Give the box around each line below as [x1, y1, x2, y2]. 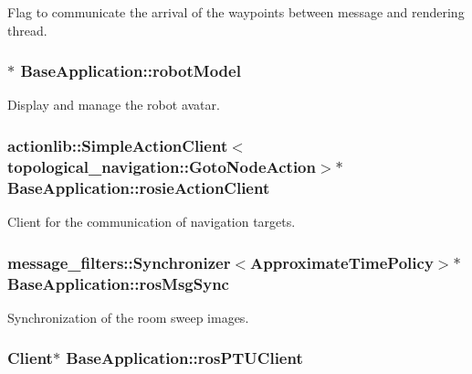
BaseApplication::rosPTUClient [66, 347, 303, 369]
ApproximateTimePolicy [250, 251, 434, 273]
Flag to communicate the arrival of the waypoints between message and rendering [7, 3, 465, 21]
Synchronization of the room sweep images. [7, 307, 249, 326]
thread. [7, 20, 47, 39]
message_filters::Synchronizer [7, 251, 231, 273]
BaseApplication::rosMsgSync [7, 272, 229, 294]
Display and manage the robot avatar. [7, 95, 220, 114]
